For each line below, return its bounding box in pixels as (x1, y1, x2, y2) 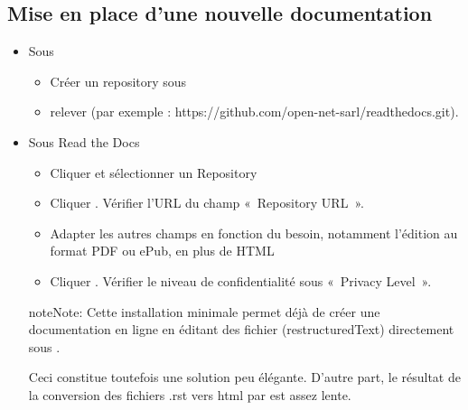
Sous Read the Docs (28, 132, 140, 151)
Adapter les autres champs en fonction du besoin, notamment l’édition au (50, 223, 458, 242)
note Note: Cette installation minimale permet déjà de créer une (28, 302, 380, 321)
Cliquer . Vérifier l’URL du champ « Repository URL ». (50, 193, 364, 212)
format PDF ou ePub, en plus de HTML (50, 241, 275, 260)
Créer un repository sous (50, 71, 187, 90)
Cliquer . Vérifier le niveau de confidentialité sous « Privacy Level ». (50, 271, 432, 290)
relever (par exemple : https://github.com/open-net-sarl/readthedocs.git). (50, 102, 459, 121)
